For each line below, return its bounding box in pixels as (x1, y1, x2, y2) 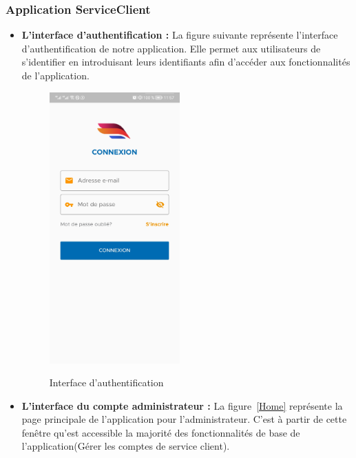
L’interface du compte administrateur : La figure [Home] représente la (21, 398, 343, 412)
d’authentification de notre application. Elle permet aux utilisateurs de (21, 41, 321, 55)
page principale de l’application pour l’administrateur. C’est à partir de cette (21, 412, 347, 426)
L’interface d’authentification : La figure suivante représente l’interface (21, 28, 338, 42)
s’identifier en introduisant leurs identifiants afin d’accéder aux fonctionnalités (21, 54, 350, 69)
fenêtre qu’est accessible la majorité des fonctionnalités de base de (21, 425, 300, 439)
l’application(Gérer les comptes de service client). (21, 439, 230, 453)
